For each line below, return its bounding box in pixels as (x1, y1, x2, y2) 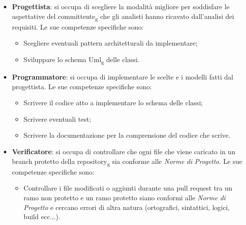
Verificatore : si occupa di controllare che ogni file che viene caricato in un (12, 146, 235, 156)
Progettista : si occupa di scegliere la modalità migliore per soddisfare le (12, 1, 230, 11)
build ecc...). (23, 211, 61, 222)
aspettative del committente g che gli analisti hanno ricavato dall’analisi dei (12, 11, 234, 22)
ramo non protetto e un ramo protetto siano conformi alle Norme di (23, 192, 226, 202)
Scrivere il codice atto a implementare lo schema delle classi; (23, 97, 203, 108)
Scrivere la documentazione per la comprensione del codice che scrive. (23, 130, 230, 140)
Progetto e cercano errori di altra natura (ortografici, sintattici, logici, (23, 202, 230, 212)
